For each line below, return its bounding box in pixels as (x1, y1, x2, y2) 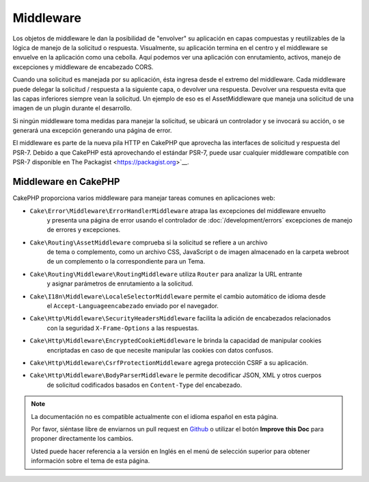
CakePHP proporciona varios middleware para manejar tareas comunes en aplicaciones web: (12, 194, 275, 202)
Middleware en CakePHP (12, 176, 120, 188)
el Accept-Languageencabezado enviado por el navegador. (46, 302, 219, 310)
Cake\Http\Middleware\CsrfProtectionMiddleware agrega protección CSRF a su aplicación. (29, 359, 308, 366)
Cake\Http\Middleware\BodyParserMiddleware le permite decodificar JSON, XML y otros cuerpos (29, 371, 322, 379)
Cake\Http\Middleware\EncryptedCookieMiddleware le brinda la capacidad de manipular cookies (29, 336, 322, 345)
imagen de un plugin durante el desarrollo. (12, 104, 133, 112)
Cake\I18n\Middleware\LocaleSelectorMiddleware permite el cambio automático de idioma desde (29, 292, 326, 301)
